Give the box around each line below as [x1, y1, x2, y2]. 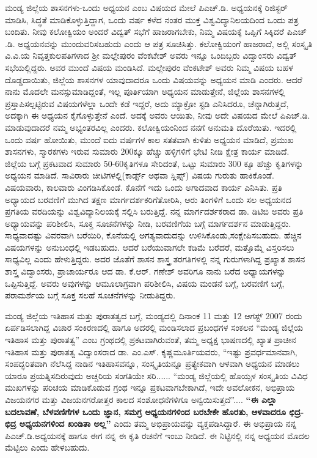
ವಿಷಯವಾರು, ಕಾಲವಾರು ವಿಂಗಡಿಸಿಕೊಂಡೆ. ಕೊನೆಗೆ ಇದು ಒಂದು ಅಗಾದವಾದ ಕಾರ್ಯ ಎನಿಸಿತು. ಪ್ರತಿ [5, 180, 282, 193]
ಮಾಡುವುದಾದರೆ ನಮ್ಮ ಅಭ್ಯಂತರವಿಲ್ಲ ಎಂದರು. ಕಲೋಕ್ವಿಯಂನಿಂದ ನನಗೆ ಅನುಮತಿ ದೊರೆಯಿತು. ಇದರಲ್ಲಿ [5, 120, 297, 133]
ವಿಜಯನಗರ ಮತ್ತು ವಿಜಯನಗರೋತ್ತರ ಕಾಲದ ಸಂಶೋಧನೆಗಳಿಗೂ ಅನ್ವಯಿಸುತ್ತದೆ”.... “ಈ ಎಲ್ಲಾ [5, 393, 277, 405]
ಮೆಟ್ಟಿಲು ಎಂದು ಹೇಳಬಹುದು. [5, 441, 90, 454]
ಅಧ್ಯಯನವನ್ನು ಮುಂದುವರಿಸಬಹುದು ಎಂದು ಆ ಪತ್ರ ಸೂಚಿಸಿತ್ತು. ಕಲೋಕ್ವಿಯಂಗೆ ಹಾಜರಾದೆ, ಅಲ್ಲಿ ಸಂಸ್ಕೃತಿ [18, 37, 313, 50]
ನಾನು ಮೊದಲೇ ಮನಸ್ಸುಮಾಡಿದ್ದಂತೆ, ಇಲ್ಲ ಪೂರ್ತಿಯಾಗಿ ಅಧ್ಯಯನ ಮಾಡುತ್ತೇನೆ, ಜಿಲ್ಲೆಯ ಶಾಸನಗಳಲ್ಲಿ [5, 85, 285, 98]
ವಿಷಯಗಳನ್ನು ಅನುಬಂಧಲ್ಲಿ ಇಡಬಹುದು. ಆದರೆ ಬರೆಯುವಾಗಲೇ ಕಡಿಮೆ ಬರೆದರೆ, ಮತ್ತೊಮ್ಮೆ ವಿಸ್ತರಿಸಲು [5, 240, 294, 253]
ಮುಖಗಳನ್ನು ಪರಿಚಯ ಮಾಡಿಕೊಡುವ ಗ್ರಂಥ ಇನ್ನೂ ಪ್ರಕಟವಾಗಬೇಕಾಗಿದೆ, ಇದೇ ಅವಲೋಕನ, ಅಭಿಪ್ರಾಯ [5, 381, 295, 394]
